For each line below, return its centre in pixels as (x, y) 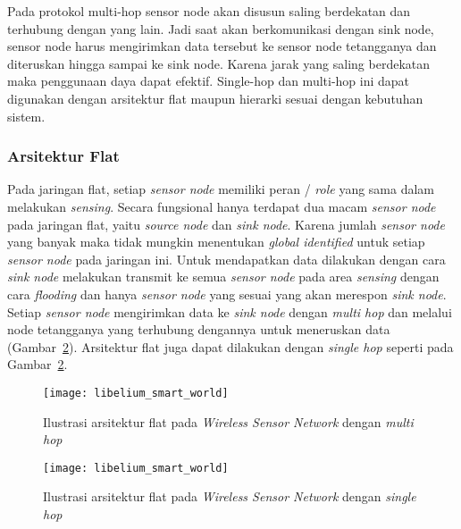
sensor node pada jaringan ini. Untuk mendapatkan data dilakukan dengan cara (226, 259)
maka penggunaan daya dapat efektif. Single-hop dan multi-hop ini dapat (209, 81)
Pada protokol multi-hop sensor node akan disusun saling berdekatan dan (209, 11)
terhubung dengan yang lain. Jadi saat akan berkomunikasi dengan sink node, (221, 28)
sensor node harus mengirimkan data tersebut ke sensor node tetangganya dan (222, 46)
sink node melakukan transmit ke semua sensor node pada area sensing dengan (223, 277)
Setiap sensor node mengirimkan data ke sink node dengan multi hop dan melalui (230, 311)
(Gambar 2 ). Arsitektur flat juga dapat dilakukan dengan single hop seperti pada (230, 346)
